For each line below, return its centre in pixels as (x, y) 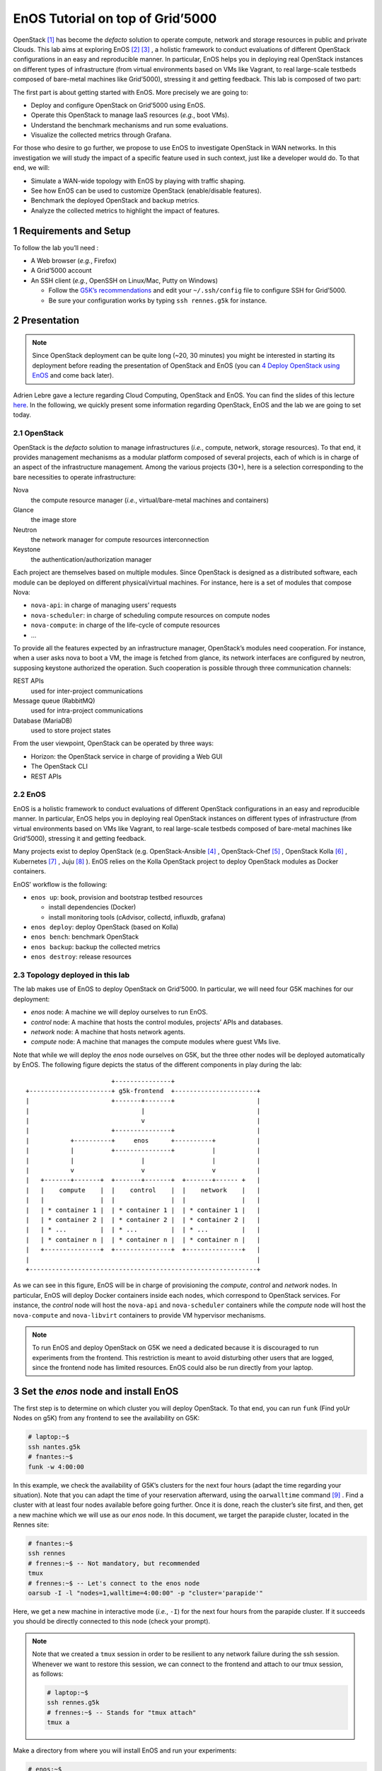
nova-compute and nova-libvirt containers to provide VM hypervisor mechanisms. (139, 1315)
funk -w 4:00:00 (56, 1467)
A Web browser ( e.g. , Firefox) (74, 261)
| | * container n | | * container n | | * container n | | (143, 1239)
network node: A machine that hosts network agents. (108, 1031)
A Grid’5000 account (61, 271)
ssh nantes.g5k (54, 1447)
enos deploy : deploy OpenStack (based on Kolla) (105, 927)
